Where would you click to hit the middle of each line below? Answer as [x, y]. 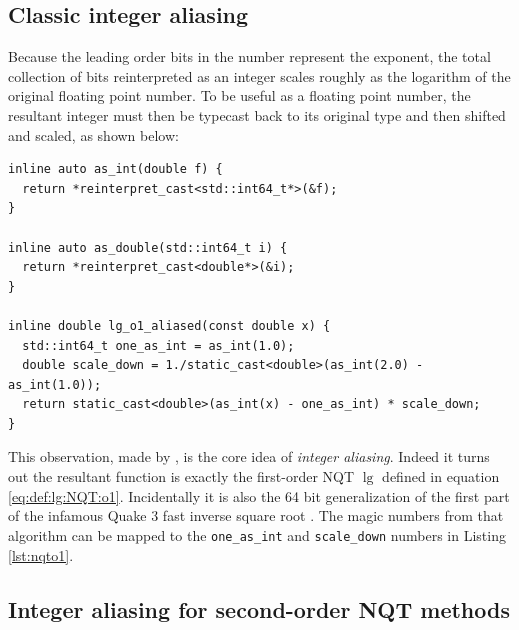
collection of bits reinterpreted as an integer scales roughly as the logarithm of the [259, 75]
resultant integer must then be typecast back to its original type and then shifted [257, 114]
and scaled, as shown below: [93, 134]
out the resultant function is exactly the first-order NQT [181, 476]
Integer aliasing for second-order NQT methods [259, 608]
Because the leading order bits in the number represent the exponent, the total [249, 56]
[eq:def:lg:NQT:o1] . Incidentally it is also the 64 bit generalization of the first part [259, 495]
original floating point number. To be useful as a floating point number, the [239, 95]
